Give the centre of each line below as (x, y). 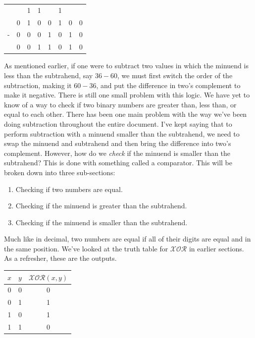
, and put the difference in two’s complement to (168, 85)
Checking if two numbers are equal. (69, 189)
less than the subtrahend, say (49, 75)
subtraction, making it (38, 85)
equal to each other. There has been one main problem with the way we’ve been (126, 114)
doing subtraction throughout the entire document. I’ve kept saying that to (118, 123)
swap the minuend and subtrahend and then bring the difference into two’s (118, 143)
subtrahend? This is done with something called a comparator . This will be (118, 163)
